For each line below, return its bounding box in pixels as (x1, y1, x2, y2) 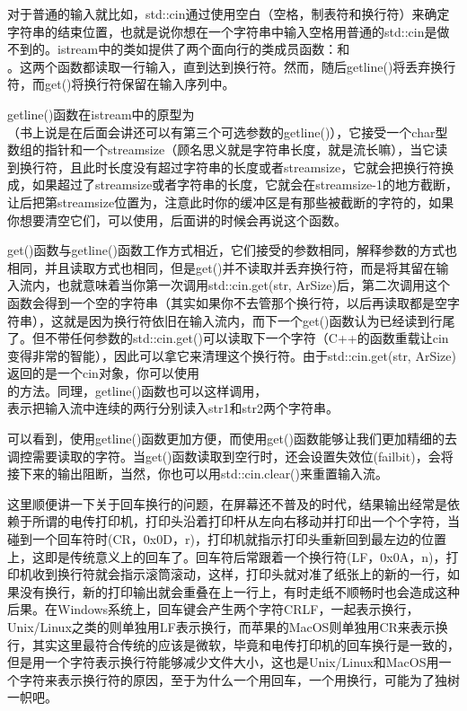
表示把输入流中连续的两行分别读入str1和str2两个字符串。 (7, 399, 339, 417)
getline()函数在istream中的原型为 (7, 104, 195, 123)
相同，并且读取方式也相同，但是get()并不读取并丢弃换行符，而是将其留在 (7, 258, 436, 276)
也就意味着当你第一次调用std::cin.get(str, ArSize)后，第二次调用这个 (57, 276, 450, 294)
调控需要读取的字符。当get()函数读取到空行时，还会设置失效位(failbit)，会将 (7, 446, 454, 465)
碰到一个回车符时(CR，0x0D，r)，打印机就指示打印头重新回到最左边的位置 (7, 530, 446, 549)
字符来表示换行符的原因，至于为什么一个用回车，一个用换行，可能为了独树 (19, 670, 460, 689)
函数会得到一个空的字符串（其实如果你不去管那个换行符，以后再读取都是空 (7, 293, 447, 312)
